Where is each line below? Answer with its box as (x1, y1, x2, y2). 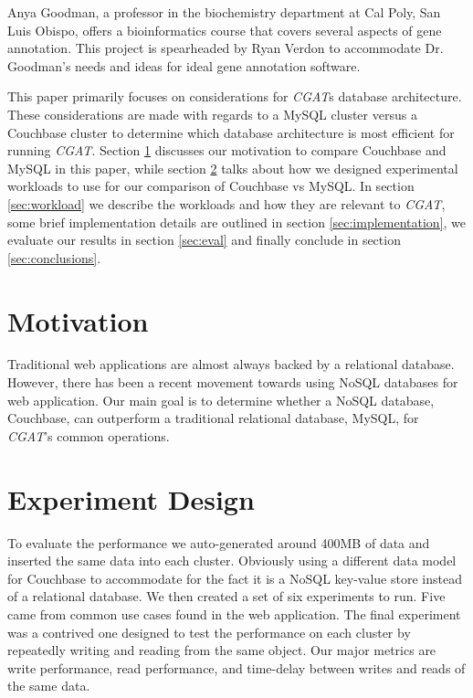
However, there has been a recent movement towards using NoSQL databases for (7, 373, 458, 392)
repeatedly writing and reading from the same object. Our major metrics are (7, 640, 436, 660)
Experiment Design (7, 480, 255, 517)
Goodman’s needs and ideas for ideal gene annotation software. (7, 56, 361, 75)
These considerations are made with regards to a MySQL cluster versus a (7, 104, 417, 123)
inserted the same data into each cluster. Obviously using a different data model (7, 551, 457, 570)
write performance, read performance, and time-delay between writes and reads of (7, 658, 466, 677)
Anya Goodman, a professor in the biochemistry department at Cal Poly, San (7, 3, 441, 21)
